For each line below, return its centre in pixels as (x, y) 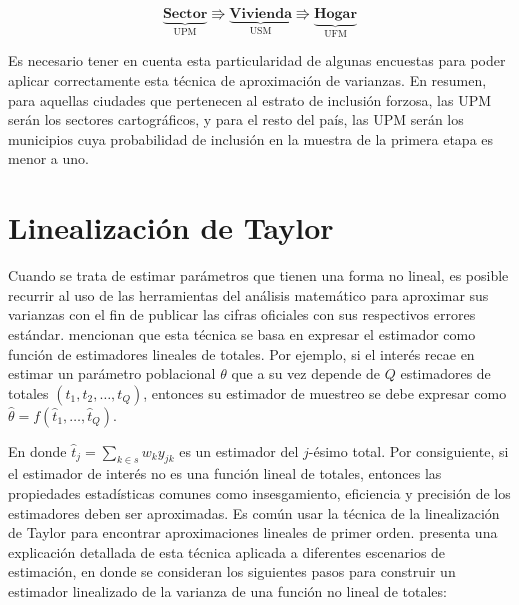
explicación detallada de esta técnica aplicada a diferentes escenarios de (227, 551)
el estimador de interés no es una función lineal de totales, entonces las (225, 473)
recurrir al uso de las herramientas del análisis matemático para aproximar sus (248, 294)
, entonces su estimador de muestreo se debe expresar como (325, 392)
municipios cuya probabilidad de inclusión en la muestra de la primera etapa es (251, 138)
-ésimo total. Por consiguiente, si (408, 450)
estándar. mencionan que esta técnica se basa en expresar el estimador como (242, 333)
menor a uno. (48, 158)
